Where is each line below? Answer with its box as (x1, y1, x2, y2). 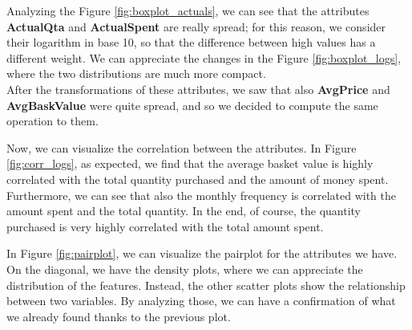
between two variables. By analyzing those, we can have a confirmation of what (6, 292, 396, 309)
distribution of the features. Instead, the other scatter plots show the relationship (6, 276, 406, 293)
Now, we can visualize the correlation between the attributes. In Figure (6, 139, 357, 156)
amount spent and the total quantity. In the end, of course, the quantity (6, 202, 362, 219)
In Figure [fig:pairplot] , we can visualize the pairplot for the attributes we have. (6, 245, 398, 262)
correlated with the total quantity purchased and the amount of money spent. (6, 170, 389, 187)
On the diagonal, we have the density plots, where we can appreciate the (6, 260, 363, 277)
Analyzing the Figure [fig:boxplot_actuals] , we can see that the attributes (6, 2, 370, 18)
